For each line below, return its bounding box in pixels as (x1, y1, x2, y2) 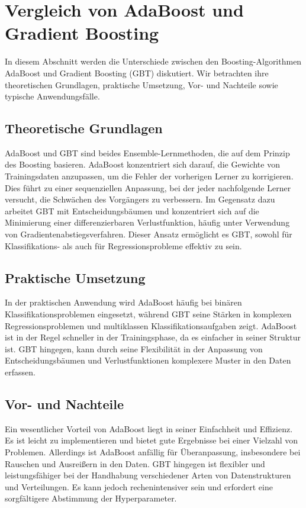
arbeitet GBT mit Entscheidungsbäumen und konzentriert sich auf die (5, 204, 259, 217)
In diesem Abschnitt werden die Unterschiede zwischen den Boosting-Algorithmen (5, 55, 302, 67)
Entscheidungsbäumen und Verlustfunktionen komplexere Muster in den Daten (5, 354, 291, 366)
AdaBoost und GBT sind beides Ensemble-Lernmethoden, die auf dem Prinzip (5, 146, 290, 159)
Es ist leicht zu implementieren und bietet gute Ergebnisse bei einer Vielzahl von (5, 434, 298, 446)
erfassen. (5, 366, 36, 378)
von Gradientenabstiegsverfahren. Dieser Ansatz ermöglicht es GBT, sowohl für (5, 228, 292, 240)
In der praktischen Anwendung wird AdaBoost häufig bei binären (5, 296, 242, 308)
